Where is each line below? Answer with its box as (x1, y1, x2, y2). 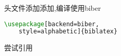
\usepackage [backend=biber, (4, 20, 100, 28)
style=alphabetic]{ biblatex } (18, 28, 117, 35)
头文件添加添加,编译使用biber (4, 3, 101, 13)
